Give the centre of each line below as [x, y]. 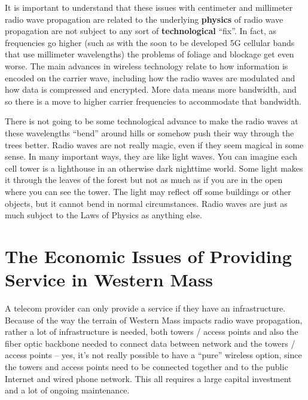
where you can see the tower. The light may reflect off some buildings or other [148, 191]
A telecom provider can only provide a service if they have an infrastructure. [145, 308]
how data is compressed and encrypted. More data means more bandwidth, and [151, 89]
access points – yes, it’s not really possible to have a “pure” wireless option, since [153, 355]
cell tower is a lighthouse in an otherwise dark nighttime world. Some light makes [154, 168]
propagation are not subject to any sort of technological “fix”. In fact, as [141, 31]
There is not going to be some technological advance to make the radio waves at [152, 121]
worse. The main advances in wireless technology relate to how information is [147, 65]
